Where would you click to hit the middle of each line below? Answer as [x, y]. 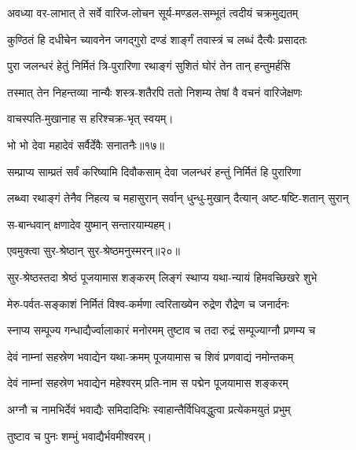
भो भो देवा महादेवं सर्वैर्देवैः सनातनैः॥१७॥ [86, 144]
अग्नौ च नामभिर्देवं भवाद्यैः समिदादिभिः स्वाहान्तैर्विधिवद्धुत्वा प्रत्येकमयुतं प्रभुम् [149, 409]
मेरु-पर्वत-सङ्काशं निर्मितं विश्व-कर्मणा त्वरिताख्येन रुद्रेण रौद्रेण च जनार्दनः [148, 303]
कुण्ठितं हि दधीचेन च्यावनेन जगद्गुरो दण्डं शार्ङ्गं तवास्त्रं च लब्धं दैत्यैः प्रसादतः [157, 39]
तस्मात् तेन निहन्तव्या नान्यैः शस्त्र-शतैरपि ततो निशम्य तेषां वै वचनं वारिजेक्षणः [155, 92]
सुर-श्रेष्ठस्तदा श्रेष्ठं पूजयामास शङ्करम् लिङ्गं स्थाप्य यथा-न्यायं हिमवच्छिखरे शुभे [162, 277]
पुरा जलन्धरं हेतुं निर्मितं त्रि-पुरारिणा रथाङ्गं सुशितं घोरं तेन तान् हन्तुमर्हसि [149, 66]
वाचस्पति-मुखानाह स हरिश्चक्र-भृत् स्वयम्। [90, 118]
